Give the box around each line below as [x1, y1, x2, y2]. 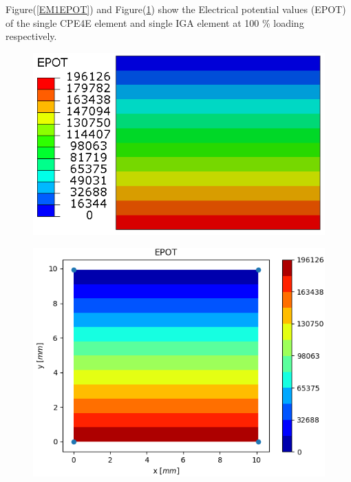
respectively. [6, 29, 57, 43]
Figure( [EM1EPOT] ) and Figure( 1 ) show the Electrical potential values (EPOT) [6, 2, 346, 16]
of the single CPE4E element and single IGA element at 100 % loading [6, 15, 304, 30]
